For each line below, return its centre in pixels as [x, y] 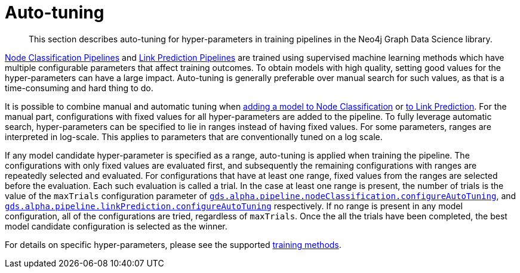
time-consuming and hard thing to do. [79, 88]
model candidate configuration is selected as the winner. [116, 226]
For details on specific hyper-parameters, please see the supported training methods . [173, 244]
